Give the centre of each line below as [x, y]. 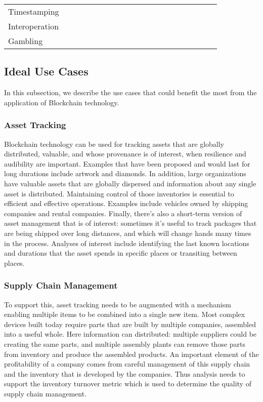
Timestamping [34, 11]
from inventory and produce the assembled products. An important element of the [131, 354]
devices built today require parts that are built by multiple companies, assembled [130, 324]
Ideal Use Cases [46, 71]
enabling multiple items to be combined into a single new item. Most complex [125, 314]
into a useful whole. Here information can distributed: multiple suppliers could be [130, 334]
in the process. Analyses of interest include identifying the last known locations [127, 243]
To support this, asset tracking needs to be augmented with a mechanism [118, 304]
